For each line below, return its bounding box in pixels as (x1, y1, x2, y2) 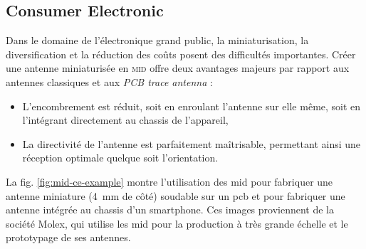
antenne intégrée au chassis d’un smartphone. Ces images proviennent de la (6, 202, 334, 217)
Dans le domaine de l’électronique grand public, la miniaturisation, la (6, 33, 309, 48)
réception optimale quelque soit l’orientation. (22, 150, 219, 165)
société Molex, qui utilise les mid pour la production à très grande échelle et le (6, 216, 348, 231)
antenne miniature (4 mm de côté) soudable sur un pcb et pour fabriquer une (6, 188, 345, 203)
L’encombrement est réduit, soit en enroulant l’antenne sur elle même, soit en (22, 98, 361, 113)
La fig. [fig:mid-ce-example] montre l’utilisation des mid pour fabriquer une (6, 174, 333, 189)
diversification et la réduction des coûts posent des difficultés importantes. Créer (6, 46, 356, 61)
